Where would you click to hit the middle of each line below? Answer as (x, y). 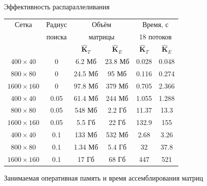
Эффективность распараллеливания (57, 6)
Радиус (57, 24)
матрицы (102, 37)
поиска (56, 37)
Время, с (155, 24)
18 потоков (155, 37)
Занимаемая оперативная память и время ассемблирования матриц (103, 177)
